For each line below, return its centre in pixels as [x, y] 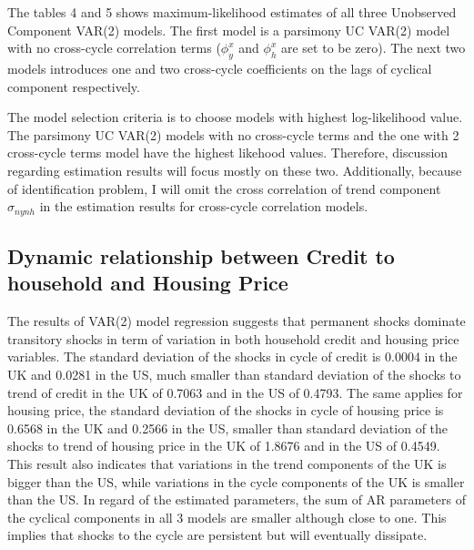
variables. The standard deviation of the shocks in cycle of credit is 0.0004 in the [232, 356]
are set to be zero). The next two [373, 48]
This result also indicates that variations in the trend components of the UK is [227, 463]
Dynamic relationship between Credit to [201, 255]
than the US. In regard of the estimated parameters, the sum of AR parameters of [237, 499]
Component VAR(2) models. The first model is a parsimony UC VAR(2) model [229, 30]
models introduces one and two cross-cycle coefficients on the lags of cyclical [220, 68]
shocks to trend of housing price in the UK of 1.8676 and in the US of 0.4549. [224, 446]
